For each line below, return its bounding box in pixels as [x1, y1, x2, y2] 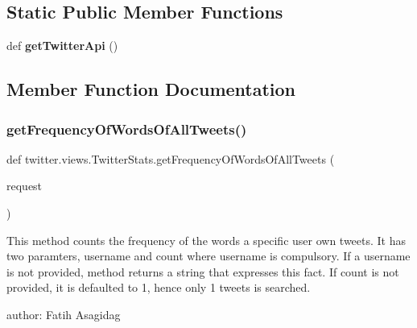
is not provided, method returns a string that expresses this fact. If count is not [6, 263, 399, 280]
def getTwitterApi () [6, 37, 118, 54]
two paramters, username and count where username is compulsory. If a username [6, 247, 411, 264]
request [6, 177, 43, 194]
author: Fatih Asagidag [6, 305, 121, 322]
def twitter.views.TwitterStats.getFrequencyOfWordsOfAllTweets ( [6, 150, 335, 167]
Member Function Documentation [6, 77, 296, 102]
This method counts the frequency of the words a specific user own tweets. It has [6, 231, 407, 248]
